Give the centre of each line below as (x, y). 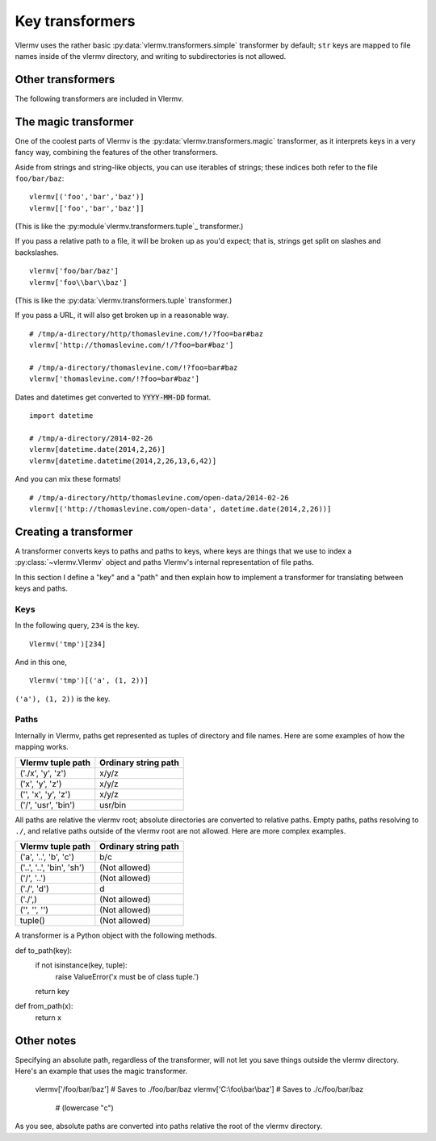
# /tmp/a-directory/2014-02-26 (91, 438)
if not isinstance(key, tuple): (82, 965)
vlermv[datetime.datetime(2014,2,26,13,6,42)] (123, 461)
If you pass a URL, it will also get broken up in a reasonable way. (122, 316)
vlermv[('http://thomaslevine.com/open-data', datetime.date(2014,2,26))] (180, 509)
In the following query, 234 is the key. (77, 625)
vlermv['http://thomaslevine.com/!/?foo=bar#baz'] (132, 345)
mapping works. (42, 747)
